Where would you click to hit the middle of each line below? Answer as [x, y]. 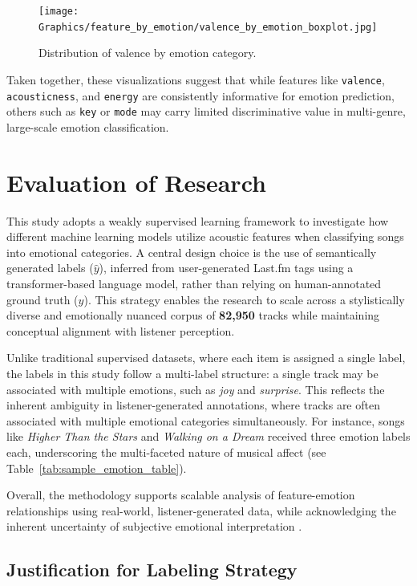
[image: [59, 11]
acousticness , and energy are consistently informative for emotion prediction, [200, 95]
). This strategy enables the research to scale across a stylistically [244, 299]
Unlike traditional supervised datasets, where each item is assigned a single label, [206, 358]
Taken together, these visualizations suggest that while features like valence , [196, 79]
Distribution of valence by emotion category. [148, 53]
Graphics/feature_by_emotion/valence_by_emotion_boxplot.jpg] [208, 27]
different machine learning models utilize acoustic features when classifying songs [205, 236]
